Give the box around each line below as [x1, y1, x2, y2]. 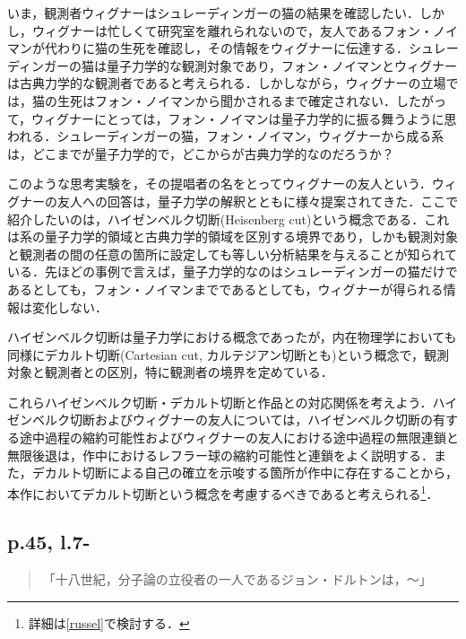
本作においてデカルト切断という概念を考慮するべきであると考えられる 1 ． [7, 481, 439, 503]
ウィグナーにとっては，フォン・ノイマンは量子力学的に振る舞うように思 [31, 109, 457, 127]
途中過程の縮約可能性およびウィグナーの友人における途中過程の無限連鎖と [19, 428, 459, 447]
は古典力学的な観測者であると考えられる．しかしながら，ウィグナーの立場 [7, 74, 446, 92]
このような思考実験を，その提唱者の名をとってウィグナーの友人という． [7, 174, 432, 193]
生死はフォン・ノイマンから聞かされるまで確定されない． [56, 91, 396, 109]
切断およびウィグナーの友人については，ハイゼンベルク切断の [69, 410, 434, 429]
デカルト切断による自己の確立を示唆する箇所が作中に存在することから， [31, 463, 458, 482]
